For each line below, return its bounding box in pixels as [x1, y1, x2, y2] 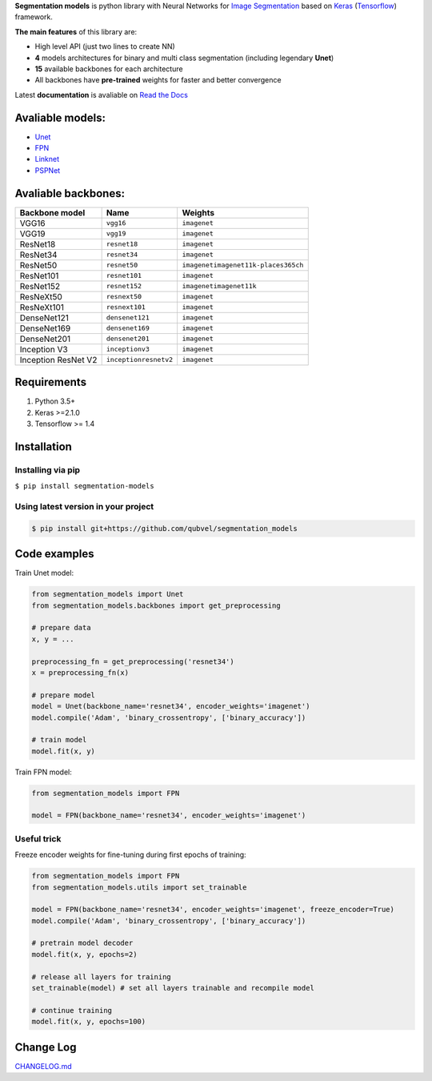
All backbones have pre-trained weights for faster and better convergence [34, 75, 282, 85]
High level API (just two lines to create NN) [34, 42, 175, 51]
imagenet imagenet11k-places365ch [182, 261, 304, 270]
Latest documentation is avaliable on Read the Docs [14, 90, 188, 99]
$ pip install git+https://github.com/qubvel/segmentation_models [31, 524, 298, 532]
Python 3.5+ [34, 396, 76, 406]
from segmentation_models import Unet [31, 589, 184, 599]
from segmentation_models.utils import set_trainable [31, 882, 247, 892]
